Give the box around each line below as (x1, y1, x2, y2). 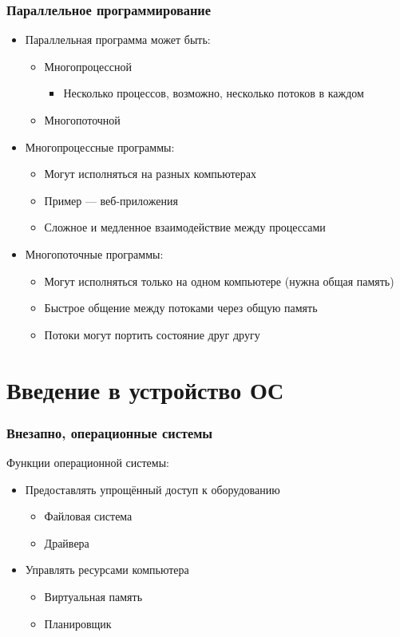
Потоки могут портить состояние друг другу (44, 326, 260, 342)
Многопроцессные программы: (25, 138, 175, 155)
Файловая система (44, 508, 133, 524)
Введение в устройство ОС (6, 373, 284, 406)
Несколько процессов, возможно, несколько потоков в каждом (63, 85, 364, 101)
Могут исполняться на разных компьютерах (44, 165, 257, 182)
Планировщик (44, 615, 112, 631)
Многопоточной (44, 112, 121, 128)
